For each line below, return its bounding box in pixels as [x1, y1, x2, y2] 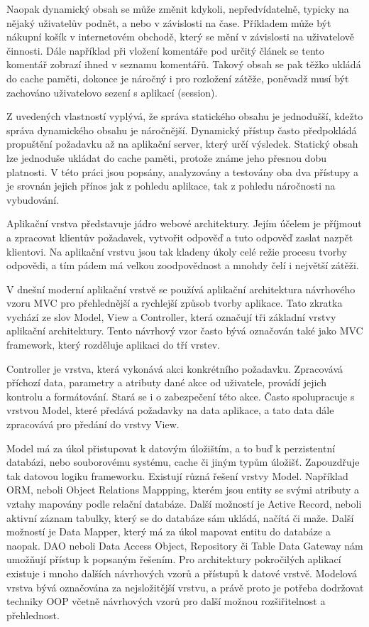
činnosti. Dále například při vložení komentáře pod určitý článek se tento [6, 43, 324, 58]
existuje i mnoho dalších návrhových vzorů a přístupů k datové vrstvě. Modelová [6, 565, 357, 580]
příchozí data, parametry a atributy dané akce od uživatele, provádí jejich [6, 375, 326, 390]
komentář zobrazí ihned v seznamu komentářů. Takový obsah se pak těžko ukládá [6, 57, 361, 72]
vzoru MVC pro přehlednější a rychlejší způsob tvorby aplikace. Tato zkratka [6, 295, 343, 310]
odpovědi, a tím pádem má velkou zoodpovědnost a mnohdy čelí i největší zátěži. [6, 258, 359, 273]
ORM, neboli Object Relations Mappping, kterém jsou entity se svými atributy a [6, 482, 360, 497]
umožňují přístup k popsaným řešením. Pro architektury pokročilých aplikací [6, 552, 341, 567]
